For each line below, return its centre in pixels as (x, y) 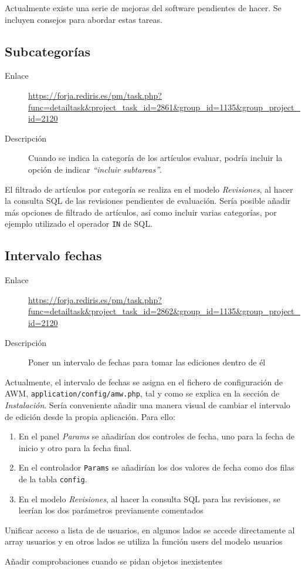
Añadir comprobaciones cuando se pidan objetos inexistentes (114, 561)
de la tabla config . (53, 479)
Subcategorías (48, 51)
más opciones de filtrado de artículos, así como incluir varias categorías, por (141, 212)
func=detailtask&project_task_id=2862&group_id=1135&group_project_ (164, 311)
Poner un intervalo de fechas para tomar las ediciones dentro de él (147, 362)
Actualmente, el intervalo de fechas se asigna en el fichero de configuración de (144, 382)
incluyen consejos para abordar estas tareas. (84, 19)
